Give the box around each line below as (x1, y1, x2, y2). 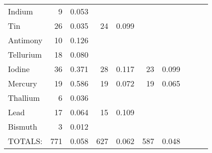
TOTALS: (8, 135, 43, 147)
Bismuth (8, 121, 37, 132)
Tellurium (8, 49, 42, 60)
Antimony (8, 34, 43, 46)
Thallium (8, 92, 40, 103)
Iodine (8, 63, 30, 75)
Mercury (8, 77, 37, 89)
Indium (8, 5, 33, 17)
